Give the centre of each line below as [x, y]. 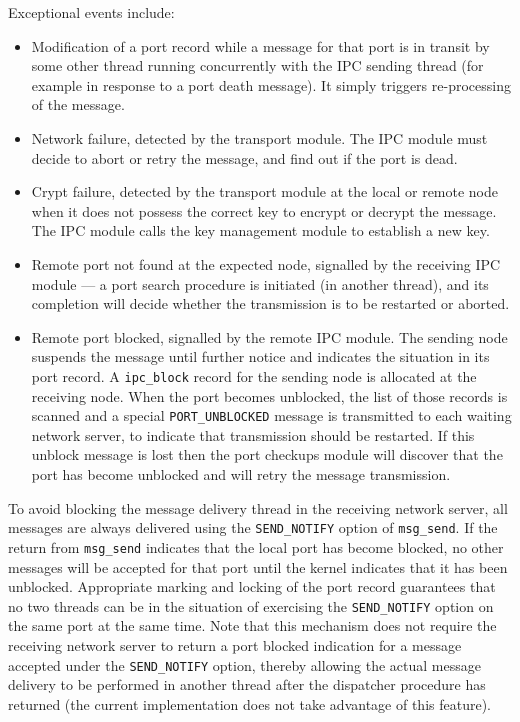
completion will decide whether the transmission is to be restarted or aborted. [270, 303]
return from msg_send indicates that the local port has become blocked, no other [256, 546]
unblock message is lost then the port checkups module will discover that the [267, 454]
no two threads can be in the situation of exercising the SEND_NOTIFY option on [251, 605]
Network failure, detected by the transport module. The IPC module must [259, 137]
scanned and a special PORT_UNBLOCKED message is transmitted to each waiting [271, 415]
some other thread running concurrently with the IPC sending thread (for [257, 65]
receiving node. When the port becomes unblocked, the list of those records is [269, 395]
